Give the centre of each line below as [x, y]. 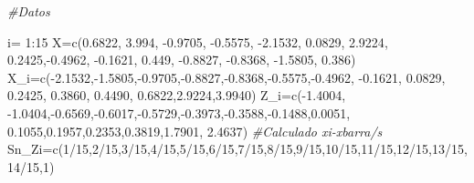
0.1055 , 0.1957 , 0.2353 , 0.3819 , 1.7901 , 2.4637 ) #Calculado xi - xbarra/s [195, 131]
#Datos [29, 11]
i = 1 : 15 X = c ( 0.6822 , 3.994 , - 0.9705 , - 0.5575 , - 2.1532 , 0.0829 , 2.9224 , [198, 41]
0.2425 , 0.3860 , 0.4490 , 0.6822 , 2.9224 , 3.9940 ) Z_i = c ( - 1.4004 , [177, 95]
